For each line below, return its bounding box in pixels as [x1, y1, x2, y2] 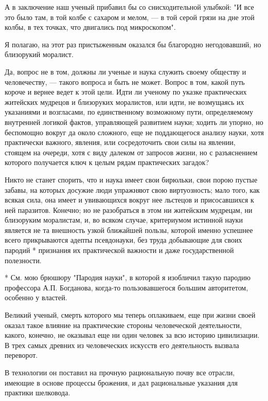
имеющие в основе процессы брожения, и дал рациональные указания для [5, 377, 238, 388]
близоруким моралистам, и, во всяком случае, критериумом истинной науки [5, 214, 243, 225]
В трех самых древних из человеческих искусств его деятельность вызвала [5, 339, 239, 350]
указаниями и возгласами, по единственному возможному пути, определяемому [5, 106, 253, 117]
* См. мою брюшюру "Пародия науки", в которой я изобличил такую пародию [5, 272, 251, 283]
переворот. [5, 350, 38, 360]
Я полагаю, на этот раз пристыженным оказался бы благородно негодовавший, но [5, 39, 261, 49]
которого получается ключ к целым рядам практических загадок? [5, 157, 209, 168]
